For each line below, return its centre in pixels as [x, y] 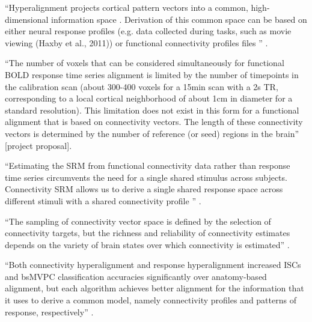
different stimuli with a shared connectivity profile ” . [103, 200]
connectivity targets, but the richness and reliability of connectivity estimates [148, 233]
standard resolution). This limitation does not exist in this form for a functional [152, 110]
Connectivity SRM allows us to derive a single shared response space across [144, 189]
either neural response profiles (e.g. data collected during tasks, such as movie [148, 31]
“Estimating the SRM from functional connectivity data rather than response [148, 166]
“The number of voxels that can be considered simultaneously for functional [145, 63]
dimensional [27, 19]
